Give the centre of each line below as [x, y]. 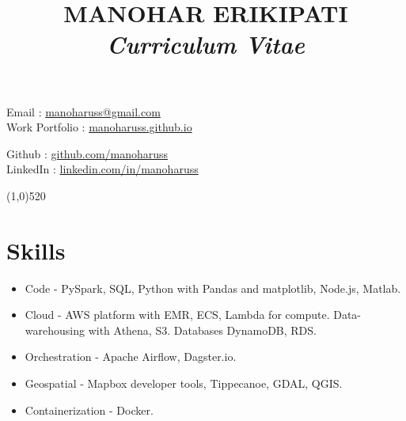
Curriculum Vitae [206, 44]
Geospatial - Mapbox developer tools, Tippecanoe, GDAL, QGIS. [184, 383]
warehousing [55, 330]
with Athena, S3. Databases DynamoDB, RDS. [202, 330]
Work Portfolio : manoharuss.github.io [99, 127]
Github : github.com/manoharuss [87, 153]
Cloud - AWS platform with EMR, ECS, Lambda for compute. [177, 315]
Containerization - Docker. [89, 410]
